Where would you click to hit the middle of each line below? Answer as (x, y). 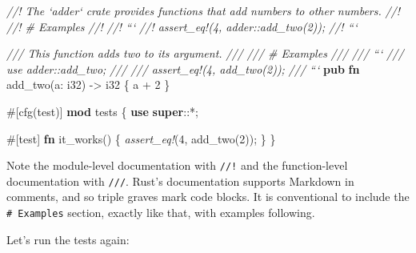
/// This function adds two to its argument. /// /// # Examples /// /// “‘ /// (205, 53)
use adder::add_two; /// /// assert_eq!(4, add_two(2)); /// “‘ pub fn (183, 68)
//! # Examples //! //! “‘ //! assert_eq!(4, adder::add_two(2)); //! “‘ (182, 26)
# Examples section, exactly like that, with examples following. (161, 213)
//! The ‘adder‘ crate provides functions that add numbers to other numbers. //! (204, 10)
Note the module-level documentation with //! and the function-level (177, 165)
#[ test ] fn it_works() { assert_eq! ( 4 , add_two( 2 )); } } (141, 138)
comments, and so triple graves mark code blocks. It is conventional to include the (208, 197)
